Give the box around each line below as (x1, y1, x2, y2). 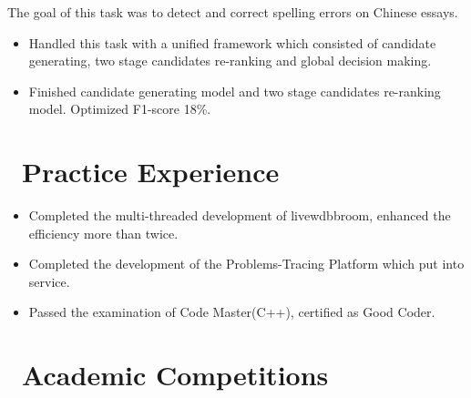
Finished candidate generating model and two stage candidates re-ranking (28, 81, 441, 100)
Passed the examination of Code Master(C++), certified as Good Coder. (28, 302, 435, 321)
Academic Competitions (22, 356, 329, 393)
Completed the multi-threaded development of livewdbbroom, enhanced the (28, 206, 451, 225)
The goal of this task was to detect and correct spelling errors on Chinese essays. (7, 3, 458, 21)
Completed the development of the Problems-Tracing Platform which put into (28, 254, 465, 273)
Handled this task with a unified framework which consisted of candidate (28, 33, 436, 52)
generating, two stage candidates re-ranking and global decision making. (28, 51, 432, 70)
